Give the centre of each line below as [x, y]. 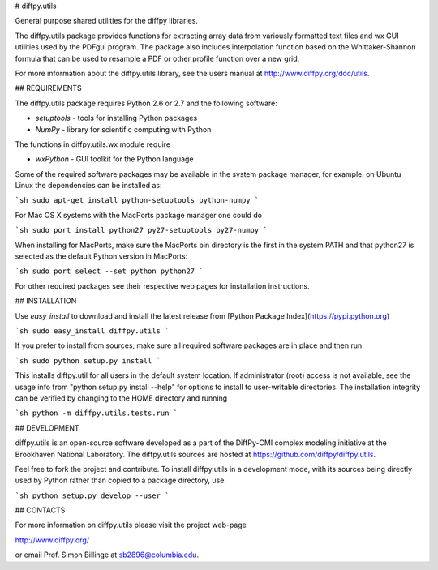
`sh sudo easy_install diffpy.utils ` [92, 331]
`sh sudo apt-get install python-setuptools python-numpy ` [137, 200]
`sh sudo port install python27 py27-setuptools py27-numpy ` [141, 230]
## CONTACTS [40, 510]
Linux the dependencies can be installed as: [88, 186]
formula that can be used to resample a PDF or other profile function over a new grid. [157, 58]
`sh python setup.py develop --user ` [92, 495]
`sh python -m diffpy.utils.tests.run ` [97, 413]
